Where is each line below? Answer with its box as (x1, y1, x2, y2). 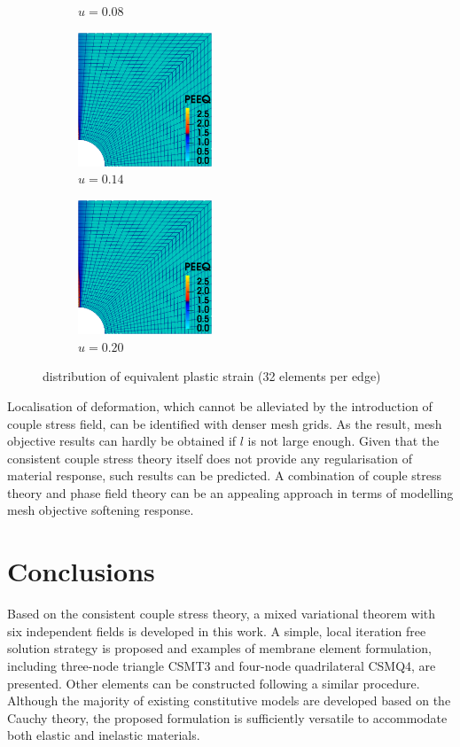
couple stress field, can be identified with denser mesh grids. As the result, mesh (7, 414, 442, 432)
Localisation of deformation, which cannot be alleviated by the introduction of (7, 396, 433, 415)
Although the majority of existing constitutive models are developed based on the (7, 691, 451, 710)
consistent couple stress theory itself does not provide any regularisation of (7, 448, 412, 467)
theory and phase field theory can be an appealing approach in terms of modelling (7, 483, 454, 502)
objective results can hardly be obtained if (7, 432, 237, 450)
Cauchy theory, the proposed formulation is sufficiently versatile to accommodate (7, 708, 448, 727)
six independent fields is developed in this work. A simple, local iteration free (7, 621, 426, 640)
